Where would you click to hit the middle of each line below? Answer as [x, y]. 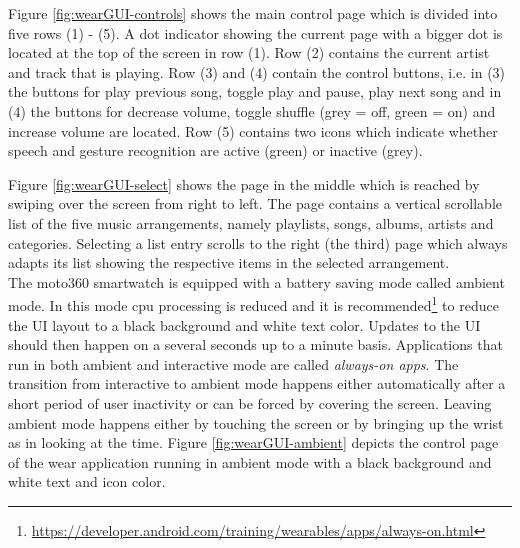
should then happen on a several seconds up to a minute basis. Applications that [255, 344]
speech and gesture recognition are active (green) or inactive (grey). [215, 150]
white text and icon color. [87, 481]
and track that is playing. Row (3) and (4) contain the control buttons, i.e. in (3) [257, 71]
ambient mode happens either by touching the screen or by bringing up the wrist [256, 422]
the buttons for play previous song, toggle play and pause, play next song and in [255, 91]
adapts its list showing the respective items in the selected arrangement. [229, 262]
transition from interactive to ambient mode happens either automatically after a [257, 383]
